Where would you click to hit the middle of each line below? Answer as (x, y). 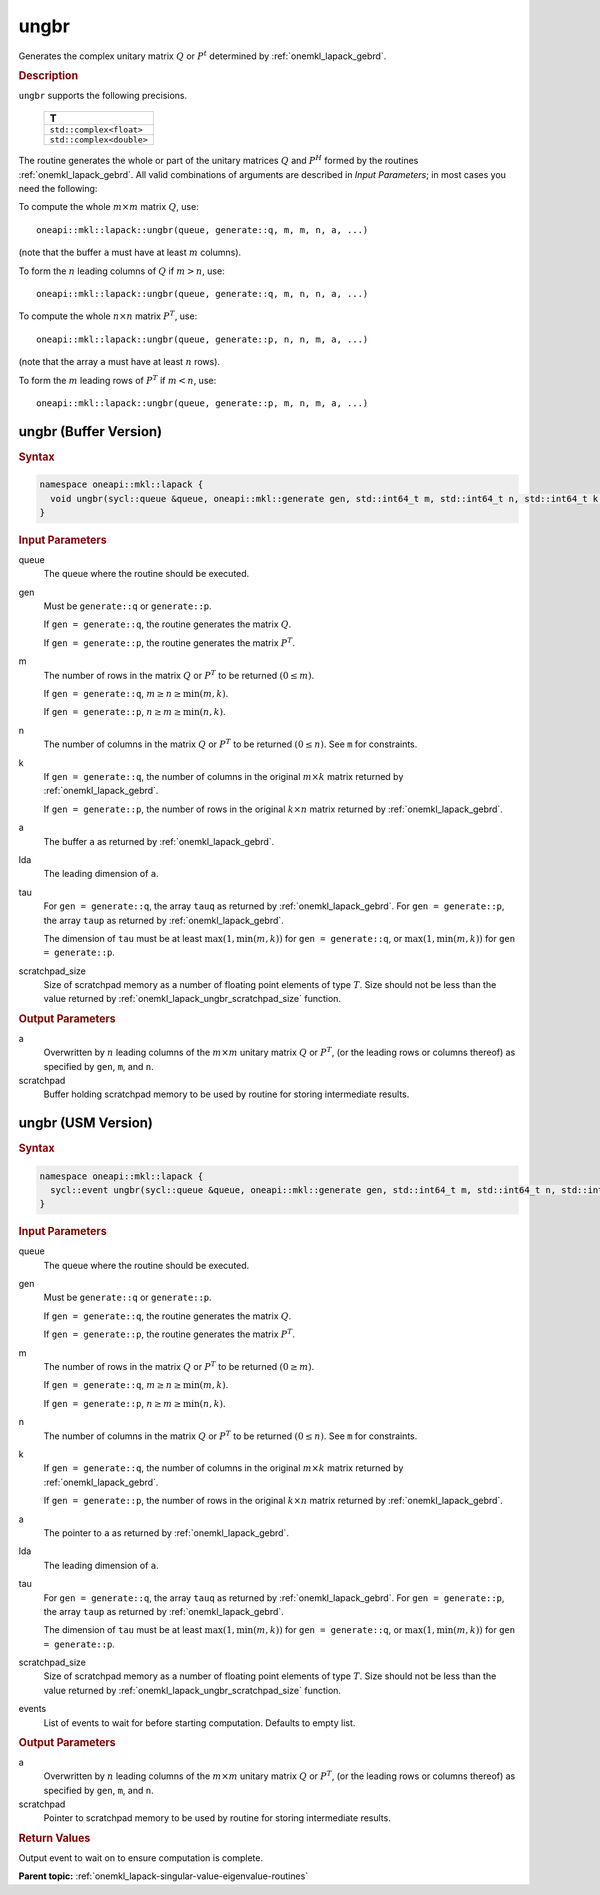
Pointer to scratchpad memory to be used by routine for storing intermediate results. (217, 1818)
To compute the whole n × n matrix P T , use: (108, 315)
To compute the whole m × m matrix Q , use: (108, 207)
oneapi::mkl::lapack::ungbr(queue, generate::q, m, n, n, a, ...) (202, 293)
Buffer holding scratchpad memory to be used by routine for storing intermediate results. (226, 1094)
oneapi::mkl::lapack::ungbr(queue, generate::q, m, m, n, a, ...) (202, 229)
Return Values (54, 1838)
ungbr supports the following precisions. (103, 95)
